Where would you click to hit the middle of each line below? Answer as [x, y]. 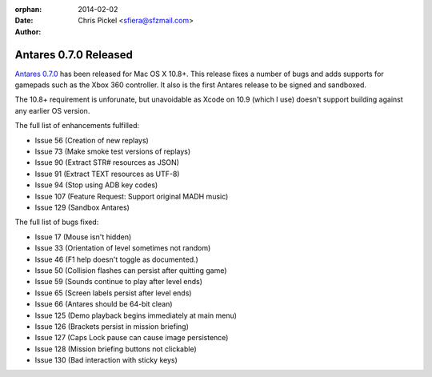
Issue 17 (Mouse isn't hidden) [83, 237]
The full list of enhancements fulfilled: [77, 126]
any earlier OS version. [52, 110]
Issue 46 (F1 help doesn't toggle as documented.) [117, 259]
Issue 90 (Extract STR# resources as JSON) [107, 162]
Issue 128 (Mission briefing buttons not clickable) [116, 349]
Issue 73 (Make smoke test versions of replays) [113, 151]
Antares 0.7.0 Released [74, 55]
